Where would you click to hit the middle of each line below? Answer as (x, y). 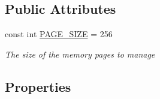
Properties (38, 86)
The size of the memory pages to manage (80, 54)
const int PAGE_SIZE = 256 (59, 34)
